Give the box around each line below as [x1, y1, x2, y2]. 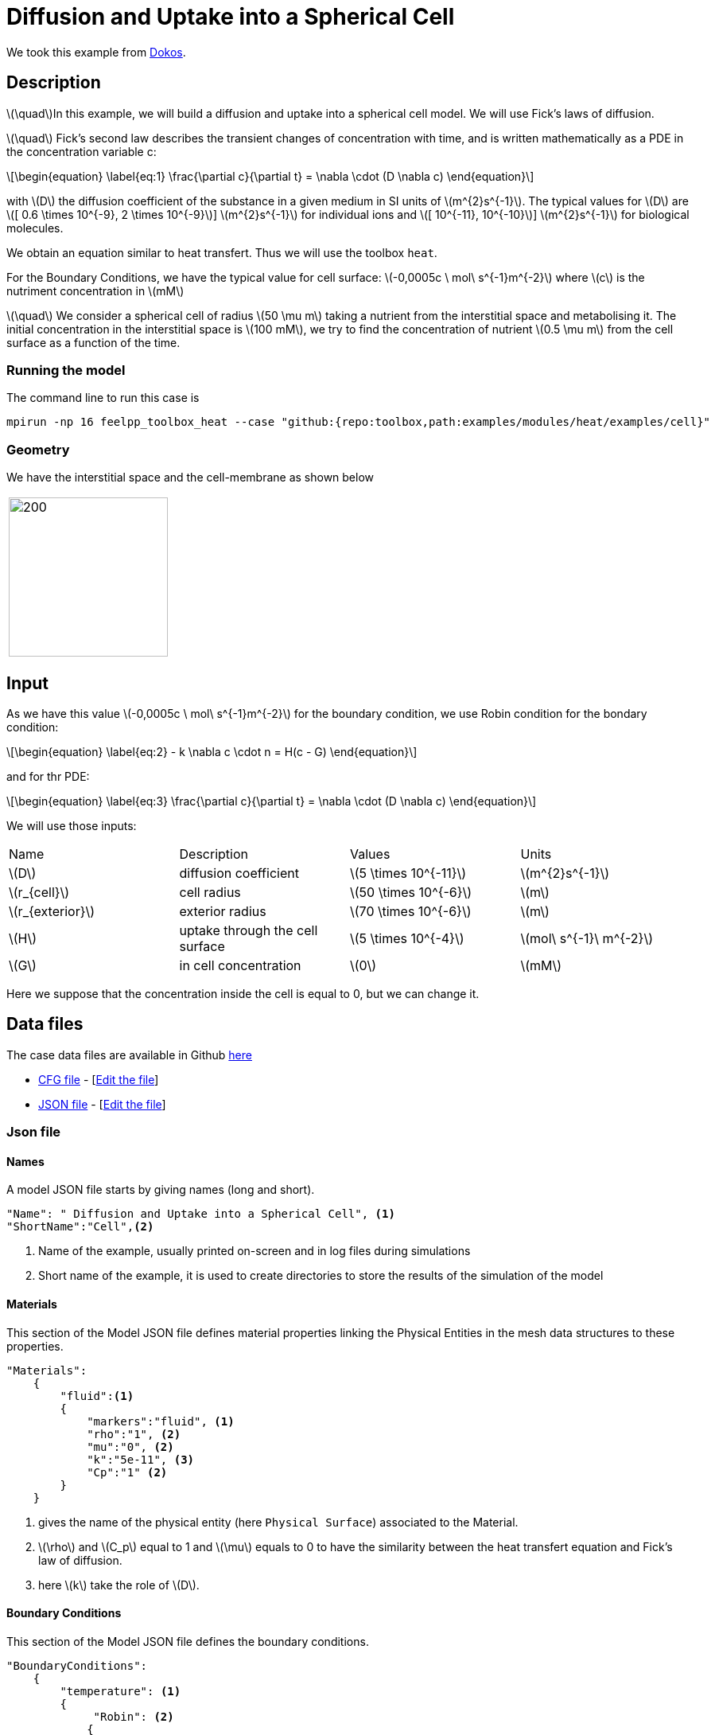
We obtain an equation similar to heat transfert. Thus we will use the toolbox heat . [6, 245, 437, 259]
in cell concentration [179, 957, 301, 973]
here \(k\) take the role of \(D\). [38, 1577, 200, 1592]
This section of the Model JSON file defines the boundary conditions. [6, 1634, 369, 1648]
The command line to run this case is [6, 391, 200, 405]
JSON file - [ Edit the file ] [38, 1097, 166, 1111]
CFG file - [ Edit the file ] [38, 1072, 159, 1086]
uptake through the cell [179, 922, 318, 938]
